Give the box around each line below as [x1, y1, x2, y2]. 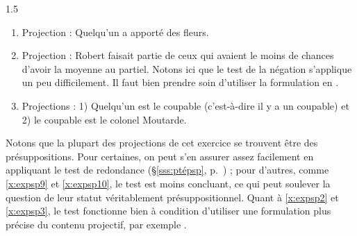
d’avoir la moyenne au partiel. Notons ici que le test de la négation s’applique [22, 61, 352, 76]
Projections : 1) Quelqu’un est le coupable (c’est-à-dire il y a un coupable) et [22, 98, 349, 112]
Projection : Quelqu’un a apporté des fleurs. [22, 24, 209, 39]
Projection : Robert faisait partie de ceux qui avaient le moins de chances [22, 48, 334, 62]
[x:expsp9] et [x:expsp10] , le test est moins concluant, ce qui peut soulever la [6, 176, 331, 190]
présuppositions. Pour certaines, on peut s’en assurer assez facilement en [6, 149, 314, 163]
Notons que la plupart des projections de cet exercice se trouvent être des [6, 135, 318, 150]
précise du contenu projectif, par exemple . [6, 217, 187, 231]
